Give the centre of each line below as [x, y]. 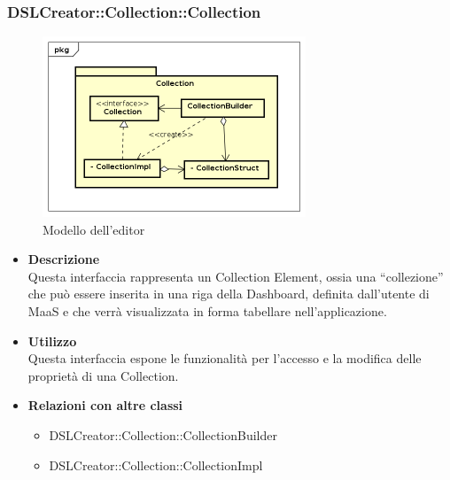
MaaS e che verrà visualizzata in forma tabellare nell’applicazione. [207, 311]
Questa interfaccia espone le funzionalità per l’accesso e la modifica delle [225, 358]
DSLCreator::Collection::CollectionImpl [156, 465]
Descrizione [64, 259]
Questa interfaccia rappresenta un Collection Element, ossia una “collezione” [236, 276]
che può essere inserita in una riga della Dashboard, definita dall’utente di [229, 294]
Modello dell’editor [94, 229]
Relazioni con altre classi [105, 405]
